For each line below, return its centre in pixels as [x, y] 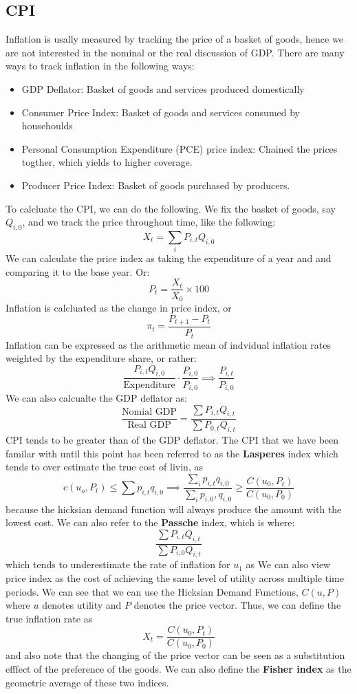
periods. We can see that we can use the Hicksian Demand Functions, [152, 591]
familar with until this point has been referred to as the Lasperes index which [172, 453]
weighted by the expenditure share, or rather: [101, 358]
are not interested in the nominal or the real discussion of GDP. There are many [175, 52]
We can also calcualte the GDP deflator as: [96, 397]
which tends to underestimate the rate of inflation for [118, 564]
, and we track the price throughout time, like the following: [149, 222]
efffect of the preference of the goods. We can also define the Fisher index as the [178, 669]
